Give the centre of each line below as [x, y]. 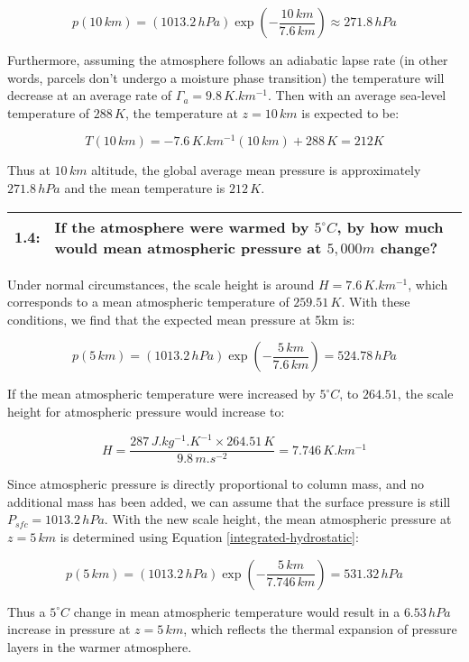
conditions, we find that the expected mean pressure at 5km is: [181, 319]
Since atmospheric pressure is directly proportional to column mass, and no [216, 484]
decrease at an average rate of [90, 95]
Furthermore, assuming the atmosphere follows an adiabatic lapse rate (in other [228, 60]
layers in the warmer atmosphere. [100, 646]
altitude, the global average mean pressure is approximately [256, 170]
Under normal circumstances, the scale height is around [161, 284]
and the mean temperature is [145, 188]
